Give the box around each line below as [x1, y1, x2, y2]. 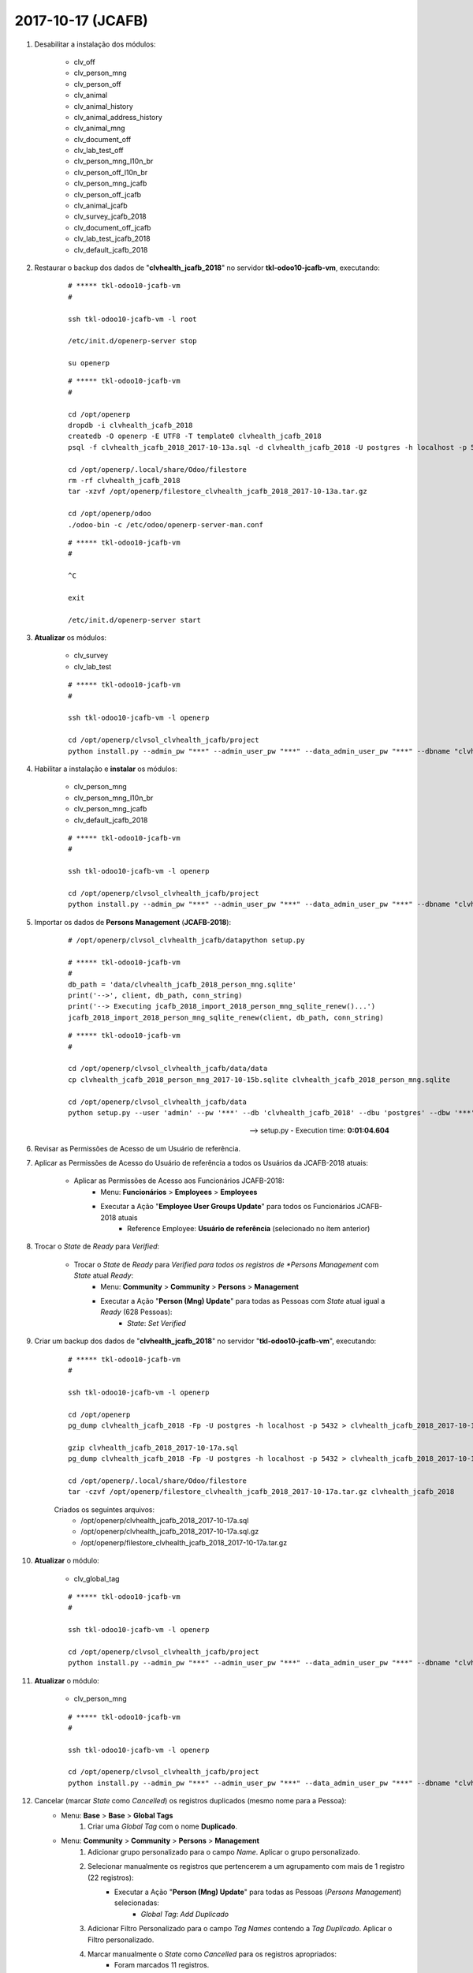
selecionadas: [114, 1898, 159, 1907]
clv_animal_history [73, 101, 133, 110]
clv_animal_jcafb [73, 201, 128, 211]
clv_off [73, 57, 95, 66]
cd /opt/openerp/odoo [68, 509, 151, 519]
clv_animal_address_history [73, 112, 163, 122]
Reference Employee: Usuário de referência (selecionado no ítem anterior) [127, 1224, 371, 1234]
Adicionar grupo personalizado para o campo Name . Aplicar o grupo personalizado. [88, 1847, 360, 1856]
